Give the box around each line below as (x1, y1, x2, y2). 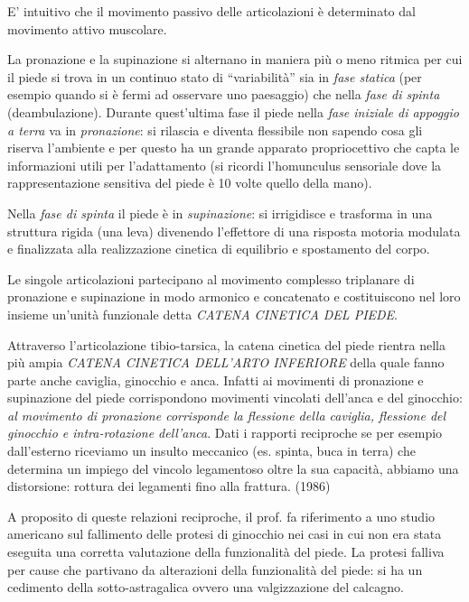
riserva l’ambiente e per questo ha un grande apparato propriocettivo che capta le (7, 138, 460, 157)
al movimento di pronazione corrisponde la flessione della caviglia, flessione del (7, 405, 446, 424)
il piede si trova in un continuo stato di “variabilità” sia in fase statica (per (7, 67, 422, 86)
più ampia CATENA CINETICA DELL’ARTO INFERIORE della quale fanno (7, 353, 445, 372)
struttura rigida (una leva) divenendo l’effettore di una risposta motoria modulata (7, 221, 461, 240)
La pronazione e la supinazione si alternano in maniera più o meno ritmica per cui (7, 50, 463, 69)
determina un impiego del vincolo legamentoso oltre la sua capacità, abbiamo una (7, 458, 459, 477)
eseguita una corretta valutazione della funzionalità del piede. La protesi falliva (7, 542, 445, 561)
